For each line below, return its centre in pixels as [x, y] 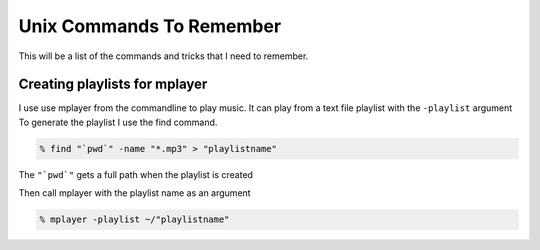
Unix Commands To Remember [150, 26]
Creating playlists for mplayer [113, 84]
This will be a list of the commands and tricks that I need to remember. [163, 56]
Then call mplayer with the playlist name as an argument [134, 193]
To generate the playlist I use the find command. [118, 122]
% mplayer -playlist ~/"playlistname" [134, 219]
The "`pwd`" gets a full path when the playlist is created [136, 174]
